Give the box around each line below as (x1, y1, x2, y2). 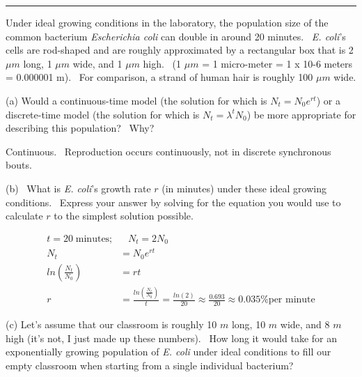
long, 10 (231, 316, 266, 331)
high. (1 (143, 56, 182, 70)
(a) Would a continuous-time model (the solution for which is (6, 93, 267, 107)
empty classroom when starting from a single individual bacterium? (6, 357, 294, 372)
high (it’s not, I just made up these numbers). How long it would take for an (6, 330, 337, 345)
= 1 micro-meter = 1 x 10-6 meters (202, 56, 353, 70)
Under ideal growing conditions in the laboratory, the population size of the (6, 15, 329, 29)
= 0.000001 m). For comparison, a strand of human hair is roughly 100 (6, 70, 313, 84)
